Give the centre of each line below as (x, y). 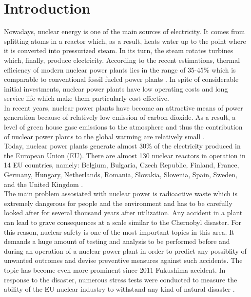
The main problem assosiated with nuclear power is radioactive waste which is (121, 194)
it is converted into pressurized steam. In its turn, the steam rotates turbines (119, 50)
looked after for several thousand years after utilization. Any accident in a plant (123, 213)
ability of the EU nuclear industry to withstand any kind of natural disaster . (119, 289)
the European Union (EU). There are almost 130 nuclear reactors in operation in (125, 155)
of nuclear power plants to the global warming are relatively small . (104, 136)
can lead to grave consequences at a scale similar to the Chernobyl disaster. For (123, 222)
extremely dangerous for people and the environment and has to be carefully (118, 203)
